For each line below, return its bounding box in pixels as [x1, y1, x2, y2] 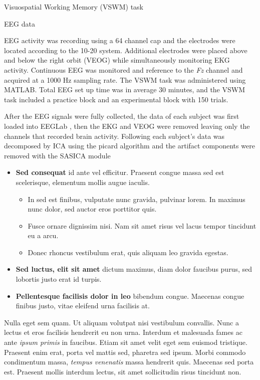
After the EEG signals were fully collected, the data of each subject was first [4, 111, 239, 121]
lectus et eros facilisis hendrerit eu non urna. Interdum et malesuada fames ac [4, 327, 242, 337]
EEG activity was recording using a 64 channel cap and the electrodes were [4, 35, 235, 46]
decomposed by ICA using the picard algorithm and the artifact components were [4, 140, 255, 151]
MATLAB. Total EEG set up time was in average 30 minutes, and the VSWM [4, 84, 245, 95]
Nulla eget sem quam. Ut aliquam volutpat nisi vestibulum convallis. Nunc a [4, 317, 239, 327]
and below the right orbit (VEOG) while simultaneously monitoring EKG [4, 55, 230, 65]
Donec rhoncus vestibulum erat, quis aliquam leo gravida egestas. [28, 247, 228, 257]
